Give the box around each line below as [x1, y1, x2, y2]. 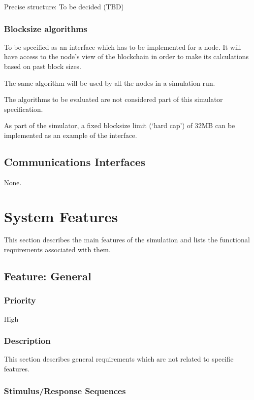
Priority [4, 294, 36, 306]
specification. [4, 103, 43, 114]
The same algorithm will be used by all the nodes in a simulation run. [4, 77, 215, 88]
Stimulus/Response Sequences [4, 384, 126, 397]
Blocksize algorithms [4, 22, 88, 34]
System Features [4, 206, 118, 226]
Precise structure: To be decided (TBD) [4, 1, 124, 11]
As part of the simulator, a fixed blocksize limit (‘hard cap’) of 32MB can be [4, 120, 235, 131]
